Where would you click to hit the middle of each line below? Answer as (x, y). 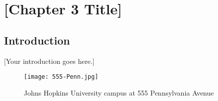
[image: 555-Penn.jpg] (61, 77)
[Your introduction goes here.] (49, 61)
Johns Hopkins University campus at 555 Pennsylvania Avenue (119, 92)
